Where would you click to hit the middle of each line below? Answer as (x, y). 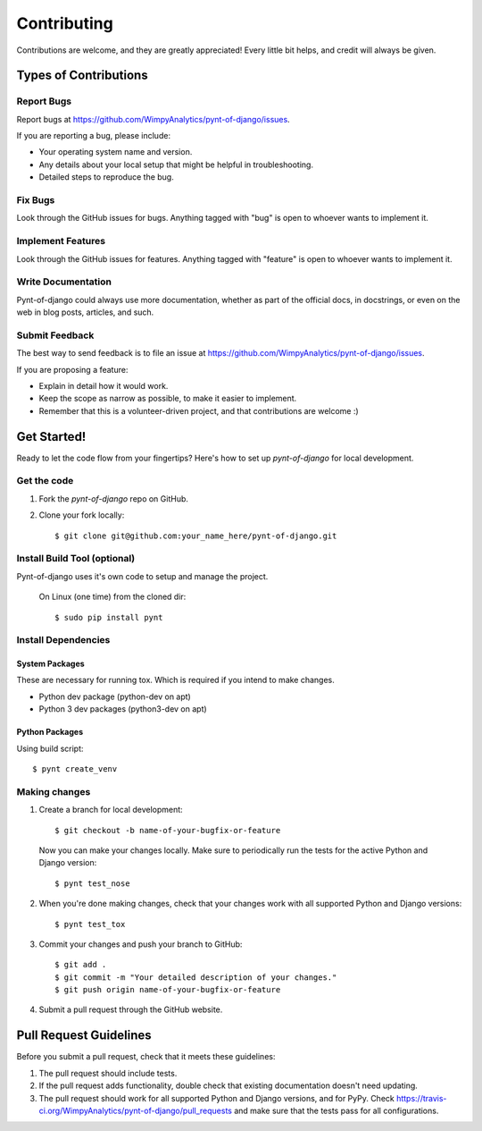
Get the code (45, 481)
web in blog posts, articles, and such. (85, 312)
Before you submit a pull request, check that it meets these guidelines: (146, 1057)
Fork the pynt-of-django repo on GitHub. (114, 498)
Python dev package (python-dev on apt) (115, 696)
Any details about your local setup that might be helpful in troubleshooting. (176, 165)
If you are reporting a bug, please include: (94, 136)
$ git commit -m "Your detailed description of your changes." (196, 977)
